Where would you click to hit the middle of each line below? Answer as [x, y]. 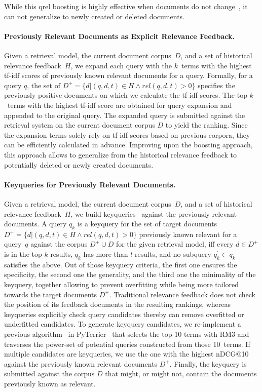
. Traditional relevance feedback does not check [182, 294]
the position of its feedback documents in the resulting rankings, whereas [118, 304]
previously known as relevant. [50, 383]
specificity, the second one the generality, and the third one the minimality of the [130, 274]
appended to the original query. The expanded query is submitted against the [125, 115]
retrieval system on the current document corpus [80, 125]
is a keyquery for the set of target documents [147, 224]
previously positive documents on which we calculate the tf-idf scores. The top [126, 95]
